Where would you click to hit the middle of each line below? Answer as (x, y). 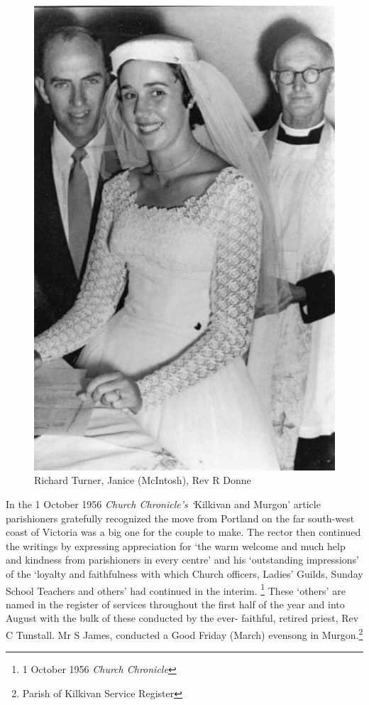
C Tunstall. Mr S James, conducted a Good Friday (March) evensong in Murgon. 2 (184, 634)
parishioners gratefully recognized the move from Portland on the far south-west (180, 518)
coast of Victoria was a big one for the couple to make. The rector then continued (183, 532)
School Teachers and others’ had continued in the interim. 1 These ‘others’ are (176, 589)
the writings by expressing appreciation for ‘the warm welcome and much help (176, 545)
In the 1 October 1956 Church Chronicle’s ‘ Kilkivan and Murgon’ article (163, 504)
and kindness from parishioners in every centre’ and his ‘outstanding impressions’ (182, 560)
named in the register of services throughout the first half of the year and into (175, 604)
